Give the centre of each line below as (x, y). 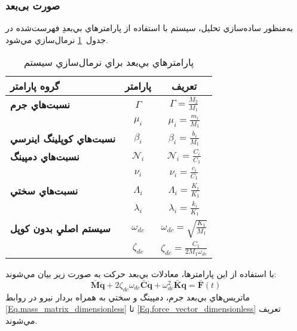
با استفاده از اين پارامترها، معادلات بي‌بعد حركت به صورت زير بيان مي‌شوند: (141, 273)
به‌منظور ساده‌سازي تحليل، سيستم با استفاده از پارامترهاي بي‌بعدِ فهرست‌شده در (149, 28)
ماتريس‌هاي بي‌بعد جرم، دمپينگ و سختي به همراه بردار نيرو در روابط (128, 297)
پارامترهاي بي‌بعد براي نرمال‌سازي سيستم (109, 62)
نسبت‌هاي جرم (40, 104)
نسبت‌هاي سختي (44, 190)
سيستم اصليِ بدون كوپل (60, 229)
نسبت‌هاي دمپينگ (45, 156)
